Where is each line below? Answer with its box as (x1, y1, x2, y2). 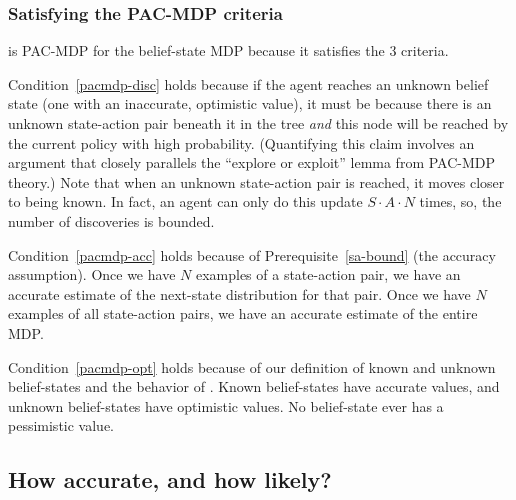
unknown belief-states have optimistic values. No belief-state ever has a (8, 395, 444, 416)
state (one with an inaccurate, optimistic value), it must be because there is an (8, 93, 492, 114)
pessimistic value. (8, 415, 114, 436)
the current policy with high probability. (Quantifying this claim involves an (8, 132, 475, 153)
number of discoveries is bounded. (8, 210, 215, 231)
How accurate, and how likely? (8, 464, 332, 495)
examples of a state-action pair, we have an (195, 264, 461, 285)
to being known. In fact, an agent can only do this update (8, 191, 363, 212)
